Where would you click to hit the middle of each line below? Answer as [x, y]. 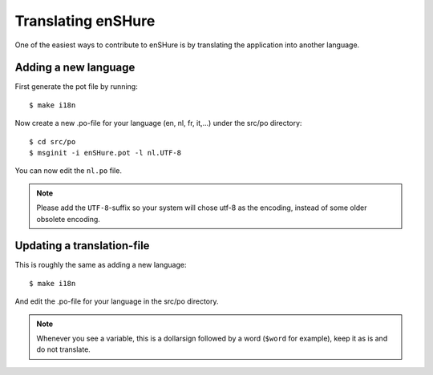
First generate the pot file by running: [76, 87]
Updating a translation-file [82, 246]
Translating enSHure [85, 21]
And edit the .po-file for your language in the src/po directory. [117, 301]
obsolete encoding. [68, 219]
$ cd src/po [53, 141]
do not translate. [64, 349]
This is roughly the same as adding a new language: [101, 265]
